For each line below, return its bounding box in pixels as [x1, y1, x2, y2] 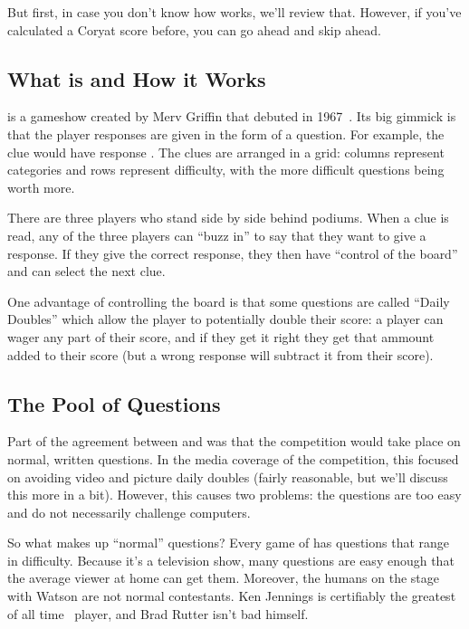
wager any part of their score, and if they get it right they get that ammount [7, 327, 435, 346]
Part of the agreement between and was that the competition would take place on [7, 432, 461, 451]
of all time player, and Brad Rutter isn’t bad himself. [7, 604, 309, 623]
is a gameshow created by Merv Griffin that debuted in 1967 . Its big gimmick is [7, 107, 456, 126]
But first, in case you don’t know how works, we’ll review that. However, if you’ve [7, 3, 462, 21]
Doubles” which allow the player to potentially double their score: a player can [7, 310, 444, 329]
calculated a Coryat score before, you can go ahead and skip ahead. [7, 20, 381, 39]
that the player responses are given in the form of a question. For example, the [7, 124, 445, 143]
